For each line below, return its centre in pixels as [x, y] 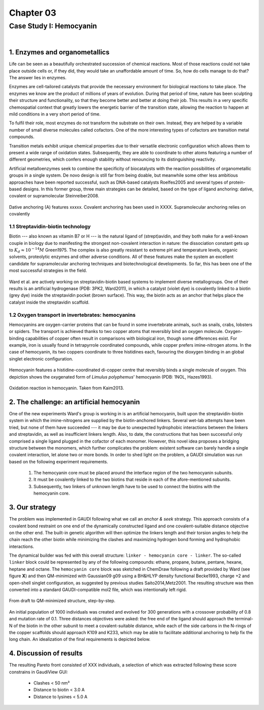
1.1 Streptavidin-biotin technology [50, 226]
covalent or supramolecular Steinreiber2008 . [54, 196]
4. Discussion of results [46, 653]
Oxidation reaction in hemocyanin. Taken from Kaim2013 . [66, 388]
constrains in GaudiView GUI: [38, 672]
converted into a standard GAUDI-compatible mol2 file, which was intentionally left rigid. [98, 590]
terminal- [244, 619]
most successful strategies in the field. [48, 271]
